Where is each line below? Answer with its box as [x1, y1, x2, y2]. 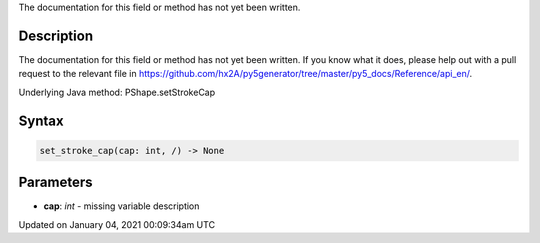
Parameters [18, 174, 93, 191]
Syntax [18, 112, 64, 129]
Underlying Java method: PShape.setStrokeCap [18, 86, 216, 98]
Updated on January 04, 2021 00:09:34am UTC [18, 218, 215, 230]
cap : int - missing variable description [43, 200, 200, 212]
